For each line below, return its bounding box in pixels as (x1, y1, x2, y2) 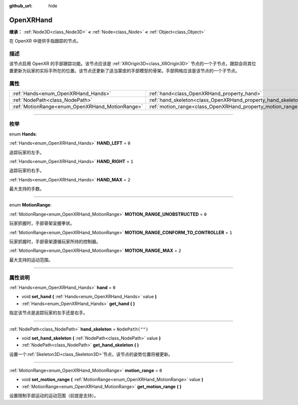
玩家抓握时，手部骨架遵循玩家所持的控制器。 (9, 239, 101, 244)
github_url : (9, 3, 32, 8)
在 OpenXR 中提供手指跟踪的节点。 (9, 38, 81, 44)
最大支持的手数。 (9, 186, 44, 192)
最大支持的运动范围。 (9, 256, 53, 263)
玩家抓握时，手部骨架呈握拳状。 (9, 220, 74, 226)
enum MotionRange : (9, 202, 52, 208)
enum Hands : (9, 131, 37, 137)
